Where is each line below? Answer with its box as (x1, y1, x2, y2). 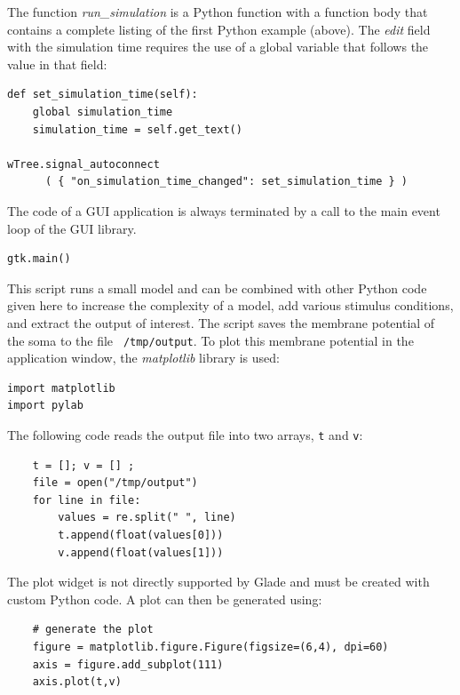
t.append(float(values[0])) (58, 528, 224, 541)
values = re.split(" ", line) (58, 511, 236, 524)
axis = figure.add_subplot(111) (32, 658, 224, 671)
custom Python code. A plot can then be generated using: (7, 589, 322, 608)
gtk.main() (7, 252, 71, 266)
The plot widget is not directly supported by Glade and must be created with (7, 572, 430, 591)
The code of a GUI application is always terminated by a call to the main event (7, 201, 440, 220)
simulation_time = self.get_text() (32, 123, 242, 136)
